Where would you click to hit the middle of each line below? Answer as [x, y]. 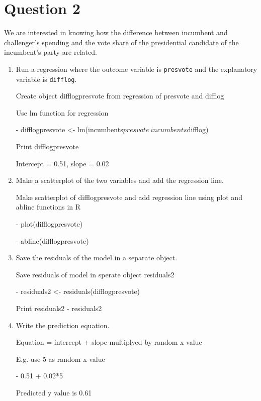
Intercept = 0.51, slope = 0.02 [62, 163]
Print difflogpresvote [47, 146]
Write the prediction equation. [63, 325]
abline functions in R [48, 207]
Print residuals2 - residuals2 [59, 308]
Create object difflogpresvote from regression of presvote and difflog [120, 96]
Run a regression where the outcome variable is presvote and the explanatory [137, 69]
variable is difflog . [46, 79]
